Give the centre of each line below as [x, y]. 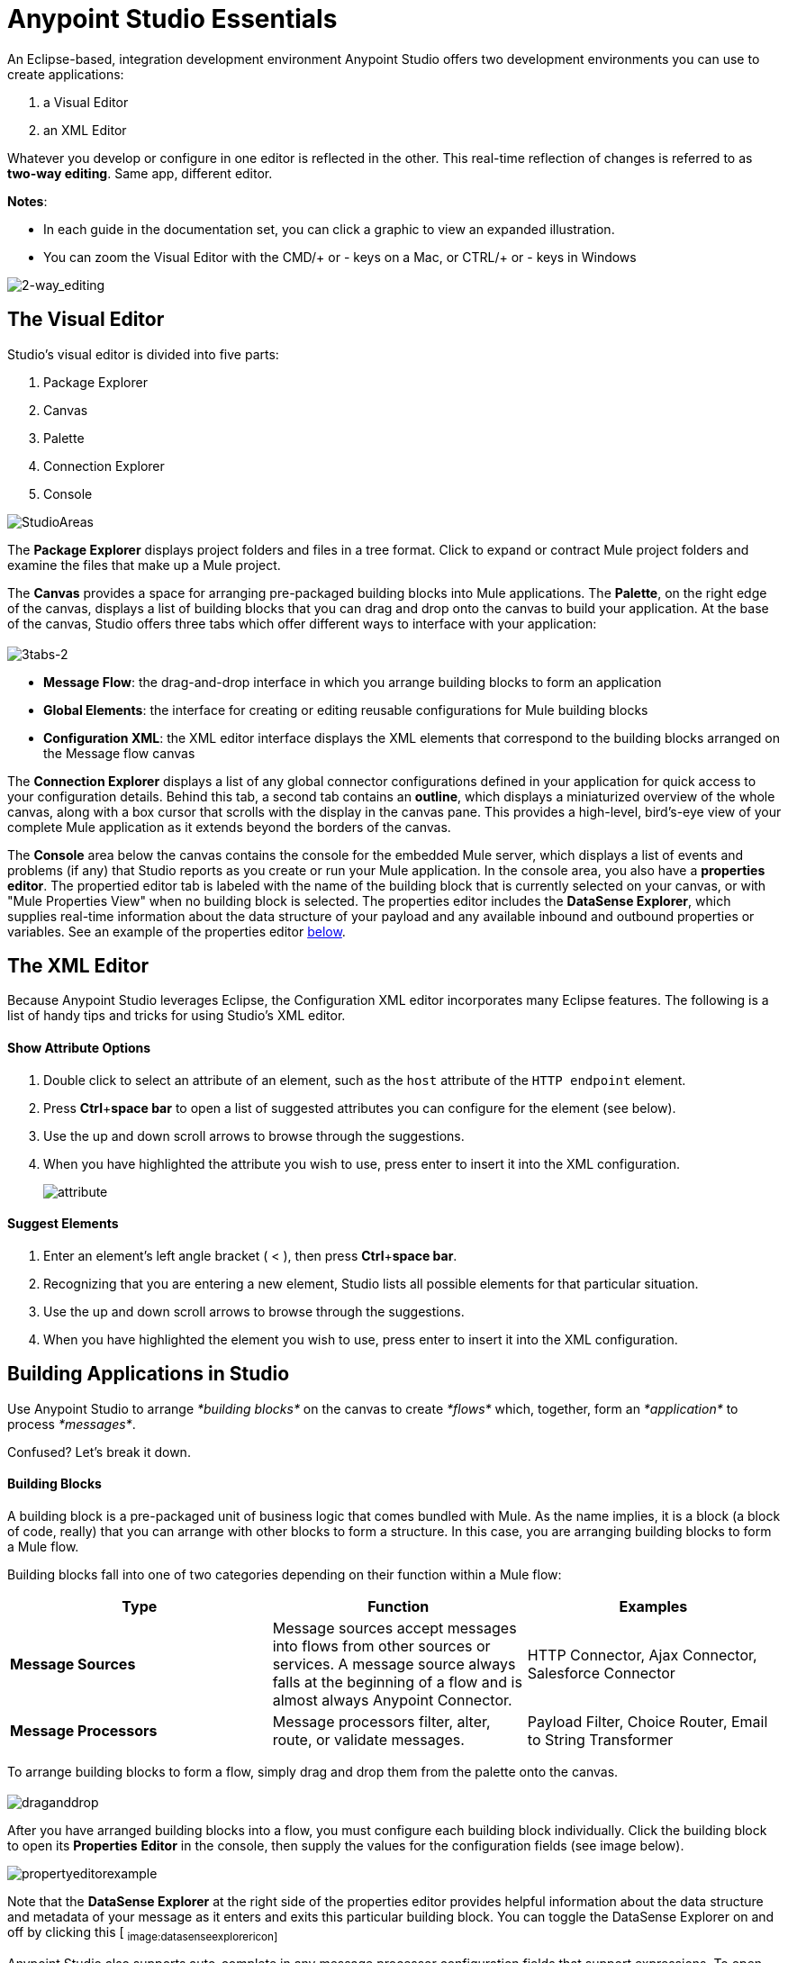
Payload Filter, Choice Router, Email [648, 1721]
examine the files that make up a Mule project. [144, 565]
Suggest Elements [63, 1224]
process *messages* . [72, 1424]
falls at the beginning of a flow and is [397, 1682]
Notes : [27, 201]
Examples [653, 1606]
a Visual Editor [86, 102]
